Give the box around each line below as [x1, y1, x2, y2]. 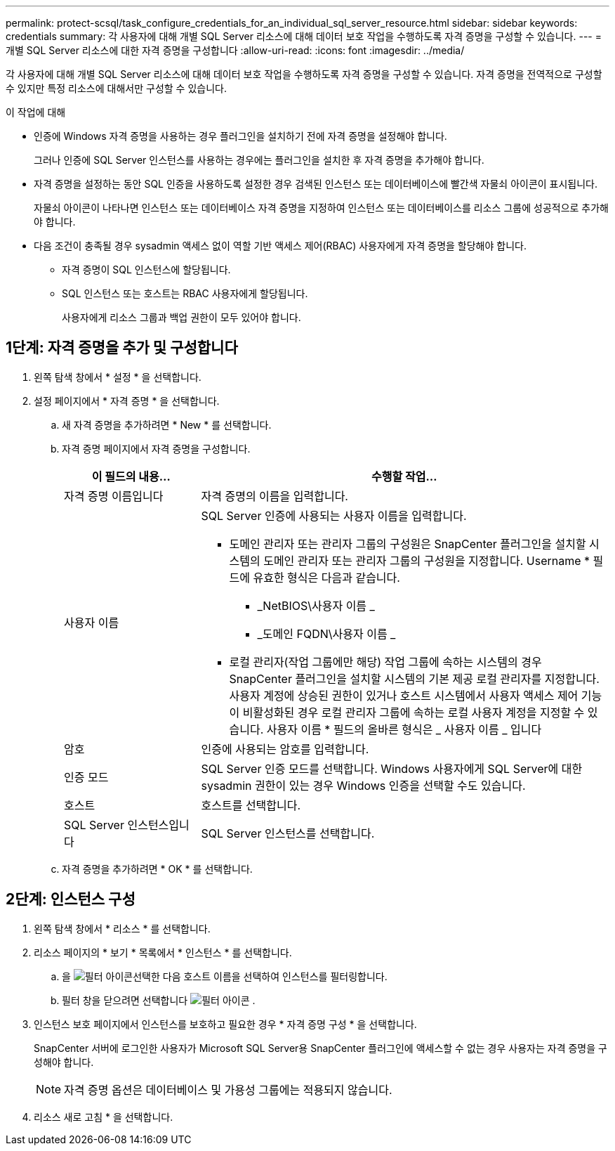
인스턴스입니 [127, 817, 190, 832]
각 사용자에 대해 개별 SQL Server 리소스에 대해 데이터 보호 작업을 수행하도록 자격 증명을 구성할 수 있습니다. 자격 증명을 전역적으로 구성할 [6, 68, 602, 80]
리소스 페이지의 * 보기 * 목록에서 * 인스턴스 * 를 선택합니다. [34, 946, 292, 958]
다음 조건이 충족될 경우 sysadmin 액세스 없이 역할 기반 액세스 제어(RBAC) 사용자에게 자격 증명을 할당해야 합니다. [34, 240, 527, 252]
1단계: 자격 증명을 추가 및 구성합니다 [6, 339, 238, 357]
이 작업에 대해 [6, 106, 66, 118]
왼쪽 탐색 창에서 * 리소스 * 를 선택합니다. [34, 922, 211, 935]
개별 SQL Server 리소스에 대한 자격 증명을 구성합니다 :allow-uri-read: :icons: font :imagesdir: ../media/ [6, 44, 465, 56]
